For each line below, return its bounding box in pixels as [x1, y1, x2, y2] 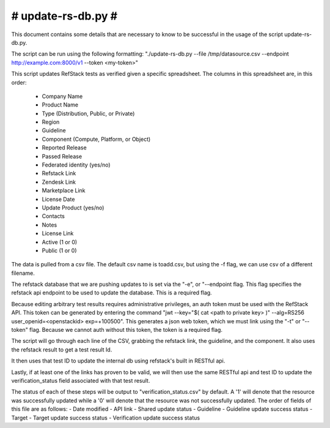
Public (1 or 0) [42, 247, 77, 254]
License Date [42, 195, 75, 203]
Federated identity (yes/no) [42, 161, 111, 168]
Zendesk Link [42, 178, 76, 186]
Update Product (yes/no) [42, 204, 105, 211]
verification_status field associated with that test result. [11, 377, 150, 384]
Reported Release [42, 144, 87, 151]
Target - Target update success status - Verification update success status [11, 414, 200, 421]
